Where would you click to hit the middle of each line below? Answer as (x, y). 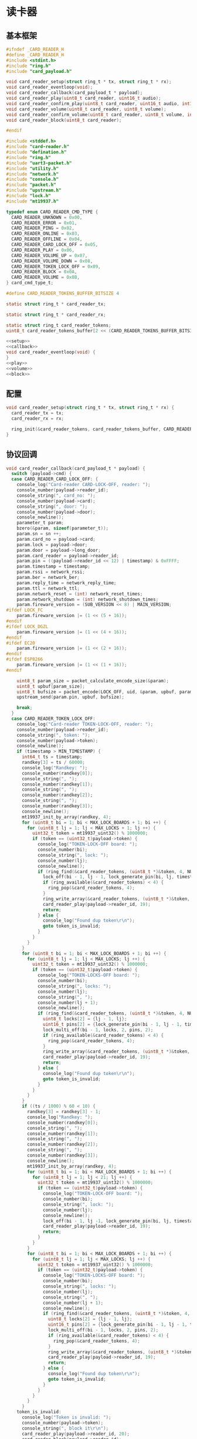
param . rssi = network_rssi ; (51, 572)
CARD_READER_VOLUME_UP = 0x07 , (50, 255)
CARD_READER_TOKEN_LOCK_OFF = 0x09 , (56, 267)
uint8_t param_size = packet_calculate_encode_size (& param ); (93, 681)
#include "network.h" (33, 174)
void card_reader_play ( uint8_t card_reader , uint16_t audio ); (84, 98)
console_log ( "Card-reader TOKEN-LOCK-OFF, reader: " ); (85, 724)
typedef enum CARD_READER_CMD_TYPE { (52, 212)
